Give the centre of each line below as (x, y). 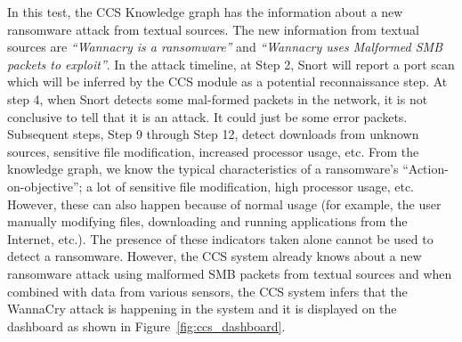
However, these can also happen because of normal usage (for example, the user (224, 204)
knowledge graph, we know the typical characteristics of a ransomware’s (203, 169)
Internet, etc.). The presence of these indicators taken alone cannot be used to (220, 238)
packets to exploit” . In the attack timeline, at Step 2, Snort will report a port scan (231, 64)
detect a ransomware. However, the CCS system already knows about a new (215, 256)
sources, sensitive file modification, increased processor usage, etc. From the (213, 151)
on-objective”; (45, 186)
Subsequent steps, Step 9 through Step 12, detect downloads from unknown (213, 134)
